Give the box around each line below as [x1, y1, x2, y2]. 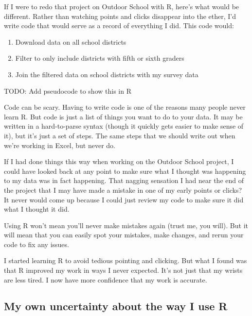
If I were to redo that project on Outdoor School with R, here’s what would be [4, 1, 239, 11]
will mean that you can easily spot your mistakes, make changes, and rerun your [4, 230, 244, 240]
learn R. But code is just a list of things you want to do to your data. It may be [4, 111, 243, 121]
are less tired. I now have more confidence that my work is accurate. [4, 274, 207, 284]
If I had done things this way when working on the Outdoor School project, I [4, 156, 234, 166]
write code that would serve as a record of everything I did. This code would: [4, 20, 234, 31]
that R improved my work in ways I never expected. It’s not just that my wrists [4, 265, 243, 275]
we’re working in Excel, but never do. [4, 140, 115, 150]
